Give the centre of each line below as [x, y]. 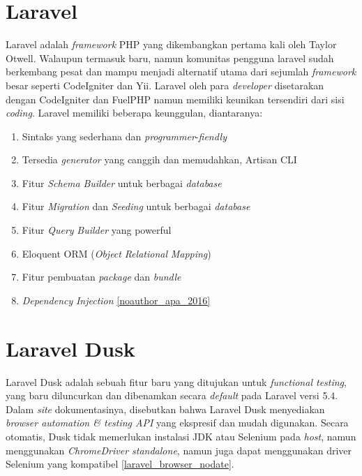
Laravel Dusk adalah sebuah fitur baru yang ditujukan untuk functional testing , [176, 381]
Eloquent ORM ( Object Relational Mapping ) [116, 253]
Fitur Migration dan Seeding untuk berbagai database [136, 206]
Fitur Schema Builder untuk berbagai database [122, 183]
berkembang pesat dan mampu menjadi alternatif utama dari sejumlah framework [181, 72]
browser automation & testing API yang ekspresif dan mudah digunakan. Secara [177, 423]
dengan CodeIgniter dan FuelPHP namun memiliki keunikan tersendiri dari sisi [175, 99]
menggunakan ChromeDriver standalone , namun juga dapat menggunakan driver [179, 450]
